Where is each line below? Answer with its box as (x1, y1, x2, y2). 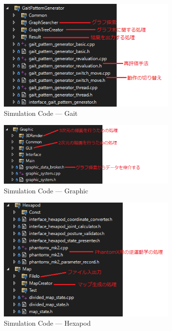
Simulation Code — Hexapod (4, 318, 91, 328)
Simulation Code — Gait (4, 108, 78, 118)
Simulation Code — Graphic (4, 186, 88, 196)
